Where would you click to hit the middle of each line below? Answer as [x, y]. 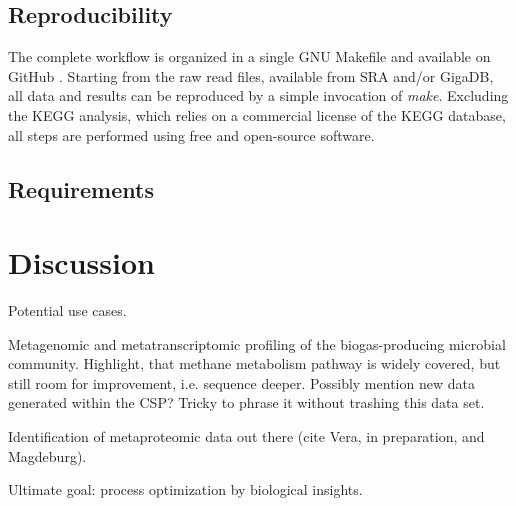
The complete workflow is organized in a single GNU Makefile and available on [249, 56]
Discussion [81, 262]
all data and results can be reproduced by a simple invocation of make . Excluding [258, 95]
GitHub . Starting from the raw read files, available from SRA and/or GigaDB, [251, 75]
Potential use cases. [67, 310]
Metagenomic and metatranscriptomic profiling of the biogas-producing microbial [257, 343]
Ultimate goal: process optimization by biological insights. [185, 489]
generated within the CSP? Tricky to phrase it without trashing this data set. [246, 402]
